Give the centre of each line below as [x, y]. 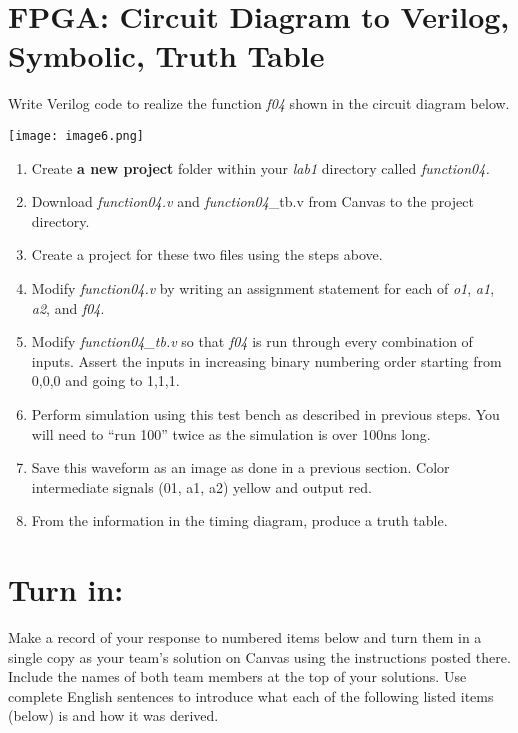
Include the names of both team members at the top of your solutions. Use [237, 676]
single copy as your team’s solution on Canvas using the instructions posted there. [259, 656]
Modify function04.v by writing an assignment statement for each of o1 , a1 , [263, 287]
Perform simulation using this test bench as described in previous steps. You [265, 413]
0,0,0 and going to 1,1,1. [105, 380]
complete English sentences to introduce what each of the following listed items [251, 695]
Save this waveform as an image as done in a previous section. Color [240, 467]
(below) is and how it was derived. [113, 715]
